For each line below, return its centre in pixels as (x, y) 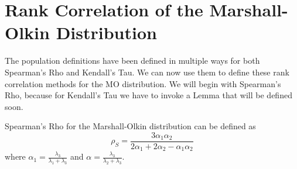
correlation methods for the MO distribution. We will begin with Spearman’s (143, 83)
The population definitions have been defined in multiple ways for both (132, 61)
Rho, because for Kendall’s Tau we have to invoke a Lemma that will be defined (148, 95)
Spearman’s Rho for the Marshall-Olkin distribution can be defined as (130, 126)
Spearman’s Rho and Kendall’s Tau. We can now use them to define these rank (147, 72)
